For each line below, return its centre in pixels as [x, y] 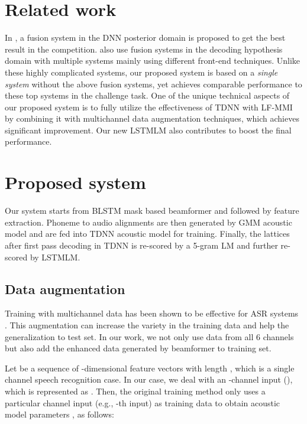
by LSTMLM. [55, 257]
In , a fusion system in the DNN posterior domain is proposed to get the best [145, 37]
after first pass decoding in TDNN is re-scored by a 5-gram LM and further [141, 245]
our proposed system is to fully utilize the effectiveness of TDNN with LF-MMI [149, 107]
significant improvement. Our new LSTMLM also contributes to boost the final [148, 130]
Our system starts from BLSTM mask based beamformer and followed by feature [152, 211]
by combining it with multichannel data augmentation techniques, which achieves [152, 118]
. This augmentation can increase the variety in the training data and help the [147, 324]
